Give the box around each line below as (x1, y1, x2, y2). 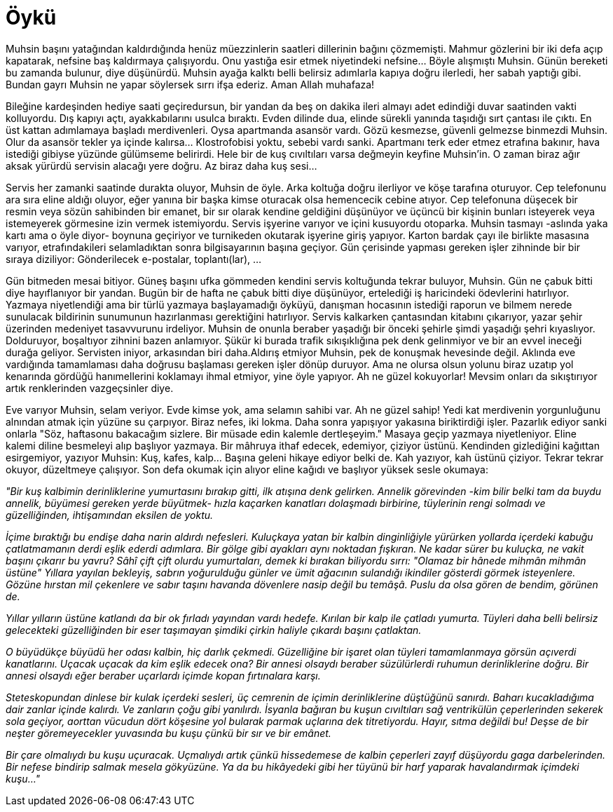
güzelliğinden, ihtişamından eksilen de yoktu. (6, 508, 214, 521)
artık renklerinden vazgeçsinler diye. (6, 381, 174, 394)
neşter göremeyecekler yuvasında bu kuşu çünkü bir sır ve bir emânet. (6, 726, 331, 739)
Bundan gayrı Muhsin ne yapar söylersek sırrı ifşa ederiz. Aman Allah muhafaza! (6, 78, 375, 90)
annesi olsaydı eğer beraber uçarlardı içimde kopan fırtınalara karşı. (6, 669, 321, 682)
